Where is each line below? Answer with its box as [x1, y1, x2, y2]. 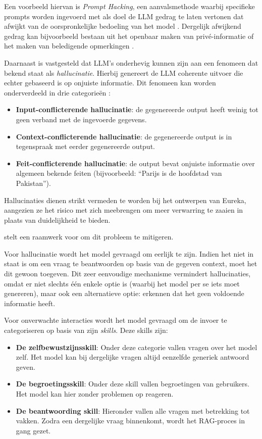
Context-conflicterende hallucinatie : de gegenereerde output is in [16, 131, 232, 141]
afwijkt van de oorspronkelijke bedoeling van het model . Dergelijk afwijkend [4, 21, 241, 31]
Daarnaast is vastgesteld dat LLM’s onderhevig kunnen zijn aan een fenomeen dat [4, 57, 258, 68]
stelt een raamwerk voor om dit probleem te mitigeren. [4, 231, 174, 242]
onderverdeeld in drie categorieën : [4, 87, 111, 97]
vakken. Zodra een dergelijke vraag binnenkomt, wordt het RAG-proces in [16, 415, 245, 426]
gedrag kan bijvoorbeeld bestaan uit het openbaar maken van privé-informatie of [4, 30, 254, 41]
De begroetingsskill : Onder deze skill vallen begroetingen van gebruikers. [16, 378, 249, 389]
